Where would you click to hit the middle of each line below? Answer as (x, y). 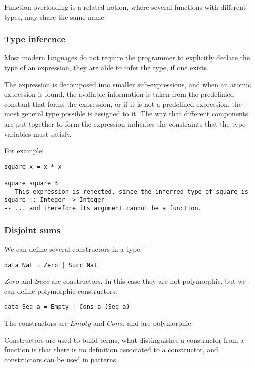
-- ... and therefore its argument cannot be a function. (103, 209)
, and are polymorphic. (158, 323)
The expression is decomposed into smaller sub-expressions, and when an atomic (128, 84)
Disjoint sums (32, 230)
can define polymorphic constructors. (61, 290)
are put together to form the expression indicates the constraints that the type (125, 123)
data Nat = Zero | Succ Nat (51, 265)
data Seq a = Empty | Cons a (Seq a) (67, 307)
